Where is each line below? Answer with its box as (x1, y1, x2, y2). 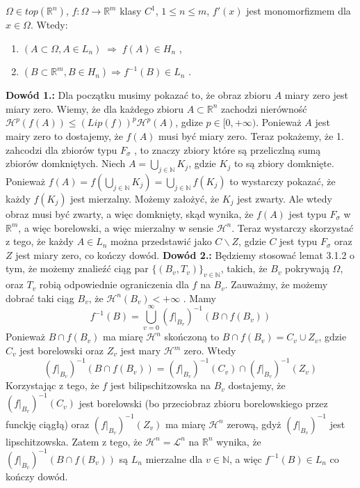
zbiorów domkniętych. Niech (6, 156, 126, 171)
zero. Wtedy (183, 343, 236, 358)
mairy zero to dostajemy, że (6, 128, 123, 143)
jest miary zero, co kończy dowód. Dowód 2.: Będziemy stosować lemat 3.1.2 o (15, 247, 355, 262)
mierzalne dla (145, 451, 203, 466)
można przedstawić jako (111, 234, 212, 249)
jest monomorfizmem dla (246, 3, 351, 17)
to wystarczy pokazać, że (229, 173, 336, 188)
